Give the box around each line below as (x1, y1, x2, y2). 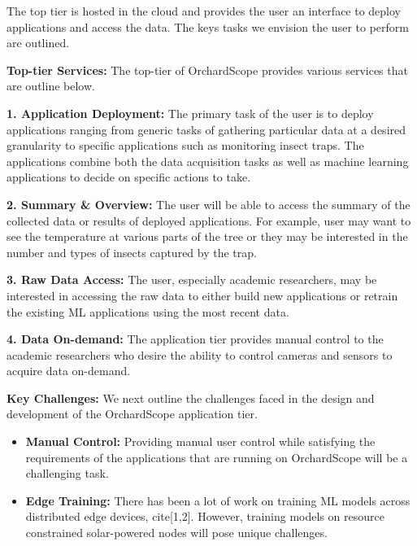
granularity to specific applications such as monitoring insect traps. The (7, 137, 364, 154)
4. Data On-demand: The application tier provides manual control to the (7, 330, 384, 347)
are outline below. (7, 77, 95, 94)
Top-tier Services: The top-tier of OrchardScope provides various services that (7, 61, 408, 78)
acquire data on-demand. (7, 362, 131, 379)
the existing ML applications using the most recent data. (7, 303, 289, 320)
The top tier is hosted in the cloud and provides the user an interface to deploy (7, 2, 402, 19)
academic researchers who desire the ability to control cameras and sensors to (7, 346, 393, 363)
